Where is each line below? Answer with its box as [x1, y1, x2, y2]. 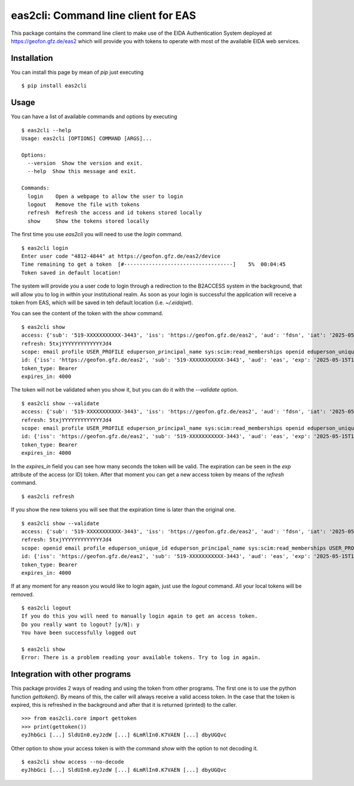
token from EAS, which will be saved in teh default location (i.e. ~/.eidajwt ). [11, 299, 194, 306]
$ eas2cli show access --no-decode [21, 759, 124, 765]
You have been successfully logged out [21, 630, 137, 636]
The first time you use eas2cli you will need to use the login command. [11, 231, 183, 238]
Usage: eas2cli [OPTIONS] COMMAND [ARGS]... [21, 135, 153, 142]
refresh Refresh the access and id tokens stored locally [27, 210, 202, 216]
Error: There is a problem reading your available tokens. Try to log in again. [21, 654, 261, 661]
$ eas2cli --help [21, 127, 71, 133]
